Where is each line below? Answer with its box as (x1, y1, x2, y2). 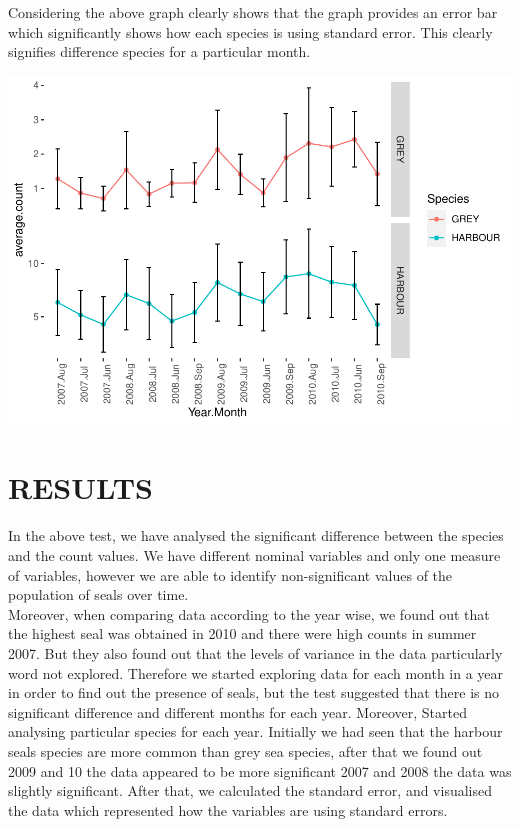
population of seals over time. (8, 584, 189, 605)
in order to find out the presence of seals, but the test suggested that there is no (8, 682, 500, 703)
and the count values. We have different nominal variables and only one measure (8, 545, 501, 566)
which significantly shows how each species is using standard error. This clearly (8, 21, 493, 42)
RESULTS (8, 467, 153, 508)
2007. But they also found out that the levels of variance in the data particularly (8, 642, 503, 663)
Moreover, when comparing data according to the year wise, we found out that (8, 603, 490, 624)
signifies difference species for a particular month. (8, 41, 311, 62)
